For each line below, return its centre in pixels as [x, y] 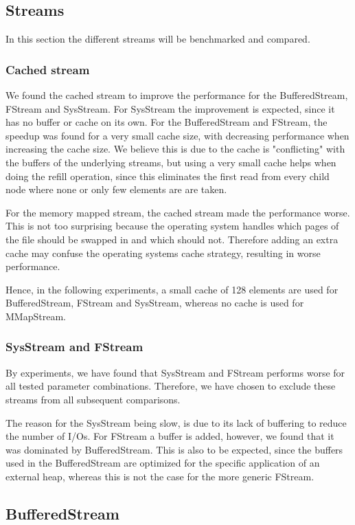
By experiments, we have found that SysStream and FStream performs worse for [175, 372]
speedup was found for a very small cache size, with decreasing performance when [177, 135]
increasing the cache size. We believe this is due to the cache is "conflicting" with [175, 149]
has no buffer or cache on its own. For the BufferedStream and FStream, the [167, 122]
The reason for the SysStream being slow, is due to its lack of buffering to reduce [176, 422]
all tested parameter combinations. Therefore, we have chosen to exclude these [171, 386]
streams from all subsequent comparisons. [93, 399]
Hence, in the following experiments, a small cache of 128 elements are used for [172, 289]
